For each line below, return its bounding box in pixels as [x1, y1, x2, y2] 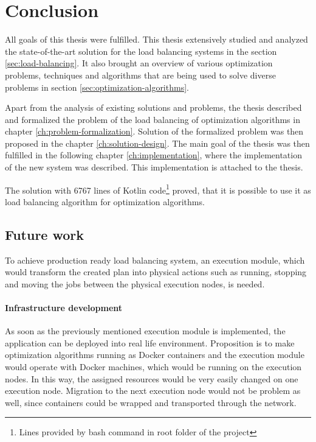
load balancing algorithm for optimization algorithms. [5, 195, 205, 208]
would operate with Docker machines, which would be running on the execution [5, 360, 302, 373]
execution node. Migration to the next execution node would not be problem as [5, 384, 301, 397]
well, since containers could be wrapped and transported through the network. [5, 396, 297, 409]
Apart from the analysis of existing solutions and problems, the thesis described [5, 101, 302, 114]
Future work [5, 225, 84, 244]
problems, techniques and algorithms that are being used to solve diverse [5, 68, 276, 81]
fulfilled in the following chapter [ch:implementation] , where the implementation [5, 149, 302, 161]
